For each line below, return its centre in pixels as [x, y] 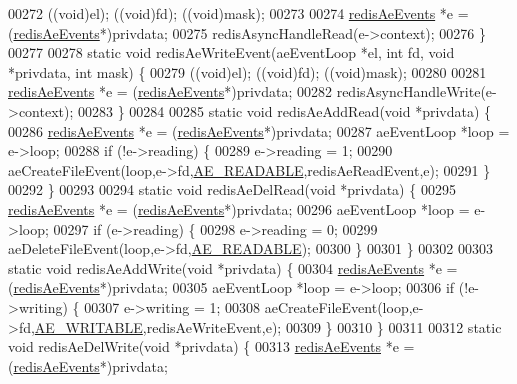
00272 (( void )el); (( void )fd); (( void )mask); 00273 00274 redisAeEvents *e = [238, 13]
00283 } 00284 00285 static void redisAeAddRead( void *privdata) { [284, 110]
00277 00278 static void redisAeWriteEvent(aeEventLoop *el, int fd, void [231, 52]
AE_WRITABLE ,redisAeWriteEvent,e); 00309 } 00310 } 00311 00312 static [268, 326]
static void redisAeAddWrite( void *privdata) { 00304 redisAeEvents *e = [233, 267]
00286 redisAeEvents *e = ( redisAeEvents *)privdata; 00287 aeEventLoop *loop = [259, 130]
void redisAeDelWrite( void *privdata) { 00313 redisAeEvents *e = [211, 346]
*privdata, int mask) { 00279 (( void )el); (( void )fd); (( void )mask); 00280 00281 [247, 71]
